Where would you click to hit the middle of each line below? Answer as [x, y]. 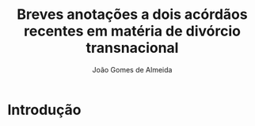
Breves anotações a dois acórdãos [132, 15]
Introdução [44, 110]
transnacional [132, 48]
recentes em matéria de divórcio [132, 31]
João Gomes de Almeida [132, 69]
